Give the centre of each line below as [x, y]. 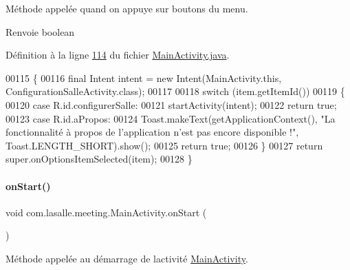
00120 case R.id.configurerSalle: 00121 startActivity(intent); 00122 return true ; [171, 104]
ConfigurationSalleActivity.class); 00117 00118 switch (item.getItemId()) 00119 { [175, 91]
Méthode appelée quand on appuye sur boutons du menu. [127, 8]
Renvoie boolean [40, 31]
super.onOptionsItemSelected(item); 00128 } [99, 159]
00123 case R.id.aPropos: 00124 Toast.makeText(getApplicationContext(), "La [171, 118]
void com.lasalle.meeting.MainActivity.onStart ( [106, 212]
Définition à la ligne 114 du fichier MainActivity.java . [118, 55]
